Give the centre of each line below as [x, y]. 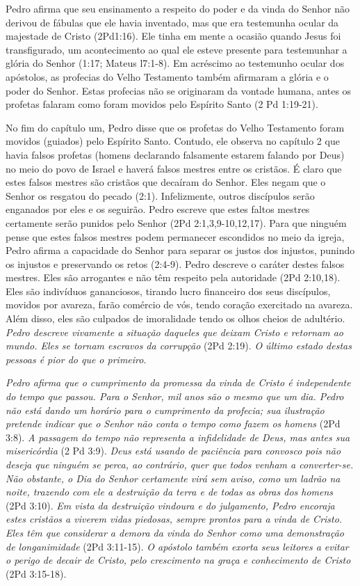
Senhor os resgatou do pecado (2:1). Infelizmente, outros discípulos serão [160, 195]
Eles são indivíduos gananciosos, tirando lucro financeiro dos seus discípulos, [168, 291]
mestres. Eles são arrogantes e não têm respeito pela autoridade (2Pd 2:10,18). [173, 277]
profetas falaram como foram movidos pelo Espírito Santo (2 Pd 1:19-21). [162, 104]
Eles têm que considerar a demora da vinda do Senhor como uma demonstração [175, 532]
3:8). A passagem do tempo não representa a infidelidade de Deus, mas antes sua [178, 437]
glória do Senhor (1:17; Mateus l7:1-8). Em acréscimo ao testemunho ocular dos [175, 63]
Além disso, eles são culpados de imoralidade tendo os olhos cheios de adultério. [175, 318]
